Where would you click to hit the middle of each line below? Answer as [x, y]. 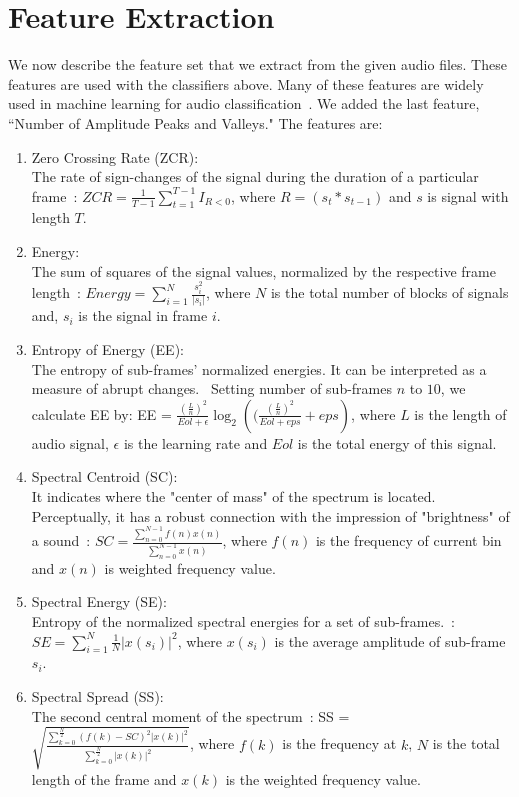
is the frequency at [339, 743]
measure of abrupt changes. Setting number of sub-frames [212, 388]
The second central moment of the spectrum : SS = [190, 715]
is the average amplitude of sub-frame [390, 640]
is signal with [468, 195]
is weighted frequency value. [190, 567]
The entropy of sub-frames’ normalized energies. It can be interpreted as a [259, 368]
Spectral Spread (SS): [97, 696]
